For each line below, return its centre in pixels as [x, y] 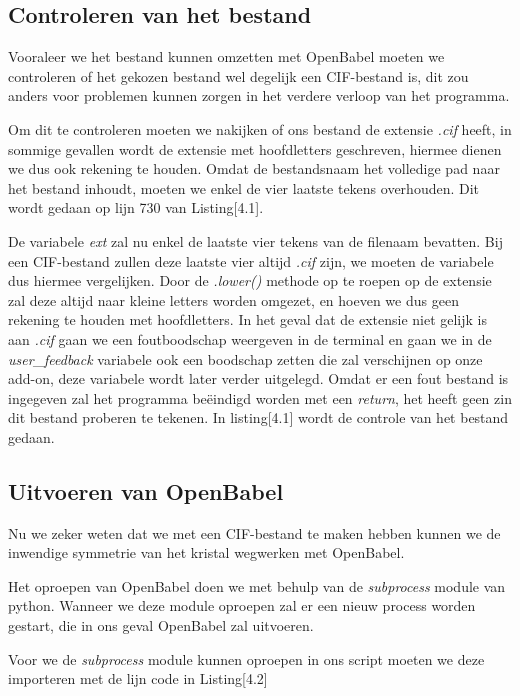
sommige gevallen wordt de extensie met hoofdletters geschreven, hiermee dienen [255, 148]
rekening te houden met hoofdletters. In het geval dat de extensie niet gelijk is [248, 319]
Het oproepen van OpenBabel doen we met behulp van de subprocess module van [257, 585]
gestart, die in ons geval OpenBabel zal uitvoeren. [161, 625]
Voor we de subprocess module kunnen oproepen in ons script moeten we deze [246, 658]
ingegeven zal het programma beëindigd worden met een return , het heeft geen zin [260, 397]
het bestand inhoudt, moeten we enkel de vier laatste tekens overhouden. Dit [244, 187]
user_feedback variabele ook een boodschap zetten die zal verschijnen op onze [245, 358]
